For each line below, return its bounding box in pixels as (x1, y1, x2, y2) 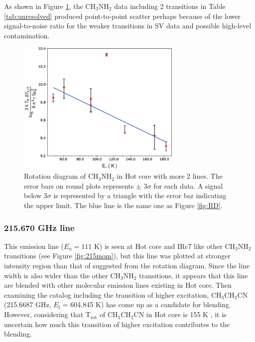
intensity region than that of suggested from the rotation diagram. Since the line (4, 260, 250, 271)
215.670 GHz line (4, 221, 75, 233)
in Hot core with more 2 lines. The (117, 171, 223, 181)
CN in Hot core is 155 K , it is (133, 309, 227, 320)
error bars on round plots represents (24, 180, 134, 191)
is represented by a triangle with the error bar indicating (53, 190, 227, 201)
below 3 (24, 190, 47, 201)
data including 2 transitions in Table (114, 1, 226, 11)
